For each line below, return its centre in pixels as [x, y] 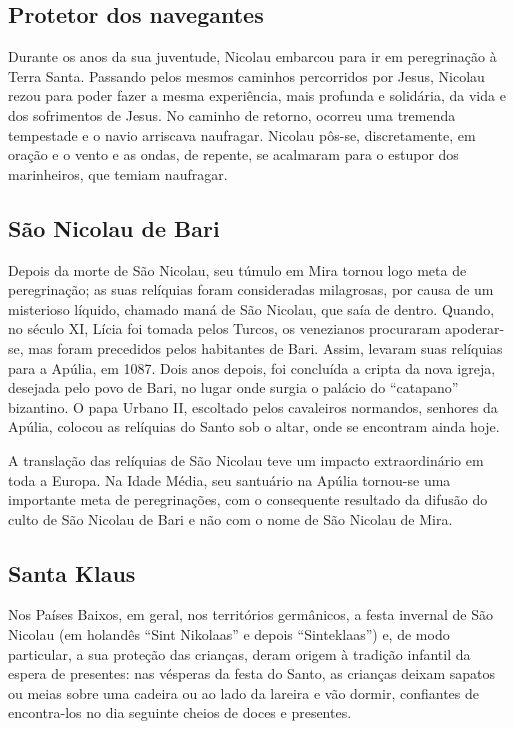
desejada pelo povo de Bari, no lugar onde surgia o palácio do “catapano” [233, 387]
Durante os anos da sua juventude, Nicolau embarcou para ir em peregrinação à [252, 56]
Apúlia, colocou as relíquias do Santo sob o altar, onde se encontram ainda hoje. [254, 426]
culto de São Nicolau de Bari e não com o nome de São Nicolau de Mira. [230, 518]
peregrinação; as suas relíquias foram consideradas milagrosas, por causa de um [251, 289]
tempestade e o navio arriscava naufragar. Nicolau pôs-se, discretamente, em [242, 134]
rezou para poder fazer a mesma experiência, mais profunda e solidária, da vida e [257, 95]
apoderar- [475, 328]
